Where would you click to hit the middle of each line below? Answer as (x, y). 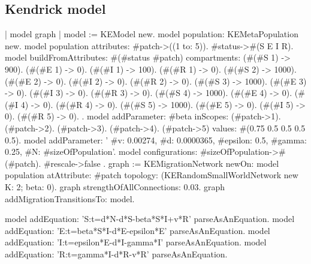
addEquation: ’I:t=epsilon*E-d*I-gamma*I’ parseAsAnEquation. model (136, 242)
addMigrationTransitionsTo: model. (70, 198)
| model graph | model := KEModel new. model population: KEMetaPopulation (152, 34)
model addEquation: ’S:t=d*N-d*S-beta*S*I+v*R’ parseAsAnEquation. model (150, 219)
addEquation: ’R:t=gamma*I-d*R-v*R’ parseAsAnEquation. (116, 253)
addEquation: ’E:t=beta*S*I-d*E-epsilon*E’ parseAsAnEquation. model (138, 230)
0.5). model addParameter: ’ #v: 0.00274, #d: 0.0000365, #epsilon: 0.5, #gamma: (156, 139)
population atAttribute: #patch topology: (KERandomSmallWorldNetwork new (152, 175)
